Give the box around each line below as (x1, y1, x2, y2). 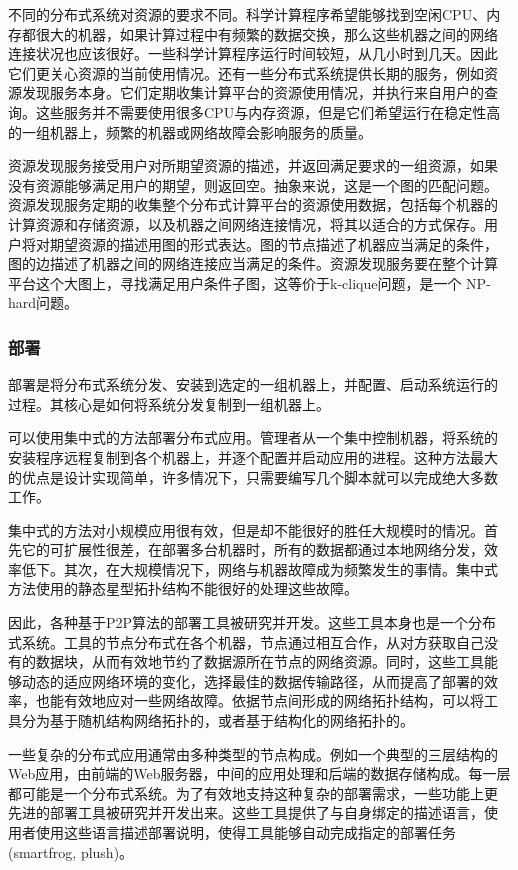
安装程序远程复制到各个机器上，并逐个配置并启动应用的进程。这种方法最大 (8, 446, 498, 467)
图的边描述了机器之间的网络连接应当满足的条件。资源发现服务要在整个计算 (8, 253, 498, 274)
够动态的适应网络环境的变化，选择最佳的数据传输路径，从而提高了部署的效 (8, 670, 498, 691)
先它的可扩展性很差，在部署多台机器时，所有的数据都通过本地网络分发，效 (8, 539, 498, 560)
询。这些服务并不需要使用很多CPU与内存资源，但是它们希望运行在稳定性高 (8, 101, 501, 122)
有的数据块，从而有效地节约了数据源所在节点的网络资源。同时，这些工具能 (8, 651, 498, 672)
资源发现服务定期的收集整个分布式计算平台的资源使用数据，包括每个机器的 (8, 194, 498, 215)
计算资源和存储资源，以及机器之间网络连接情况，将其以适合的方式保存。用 (8, 213, 498, 234)
